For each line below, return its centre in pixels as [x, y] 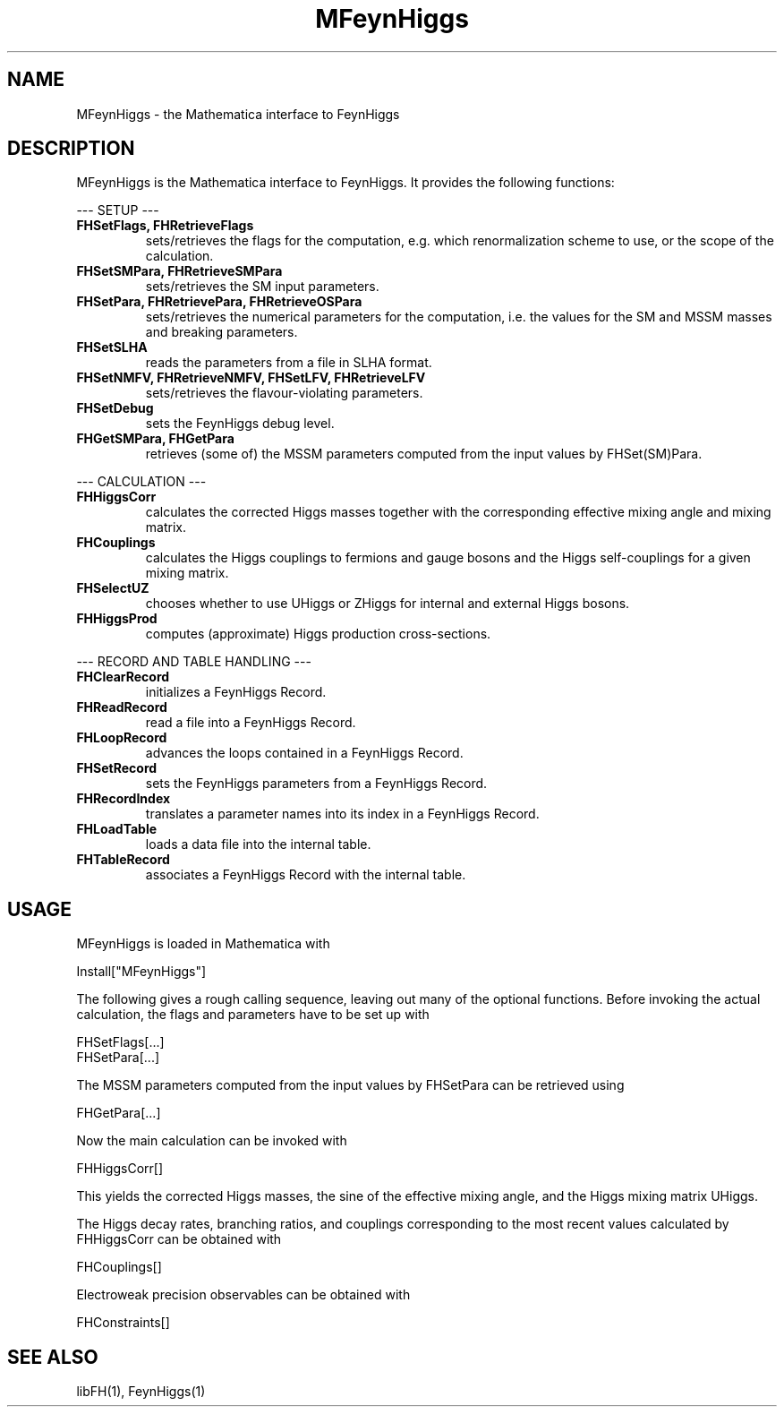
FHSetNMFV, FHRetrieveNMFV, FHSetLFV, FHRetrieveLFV [251, 378]
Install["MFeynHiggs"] [141, 972]
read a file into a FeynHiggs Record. [251, 723]
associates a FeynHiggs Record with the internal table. [306, 875]
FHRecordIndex [124, 799]
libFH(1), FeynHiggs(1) [141, 1392]
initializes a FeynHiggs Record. [236, 692]
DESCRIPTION [71, 149]
